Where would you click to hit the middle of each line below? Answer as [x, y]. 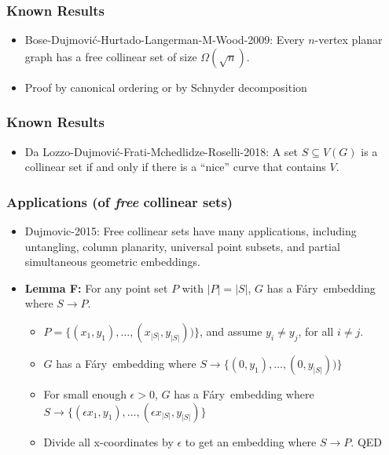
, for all [316, 331]
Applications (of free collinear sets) [120, 201]
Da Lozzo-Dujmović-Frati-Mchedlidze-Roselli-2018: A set [161, 151]
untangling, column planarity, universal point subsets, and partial [182, 246]
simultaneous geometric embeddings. [112, 262]
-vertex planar [349, 40]
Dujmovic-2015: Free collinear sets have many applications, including [191, 231]
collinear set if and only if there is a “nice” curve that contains [175, 167]
